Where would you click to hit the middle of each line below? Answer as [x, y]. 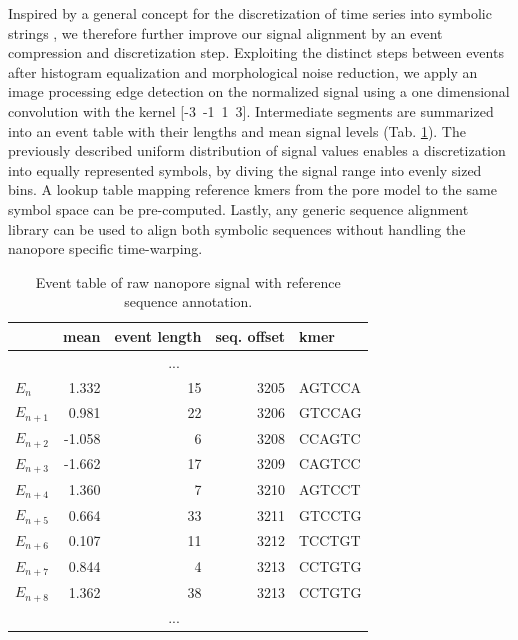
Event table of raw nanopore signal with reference [188, 281]
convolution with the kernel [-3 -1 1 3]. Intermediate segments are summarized [251, 110]
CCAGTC [330, 437]
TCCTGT [330, 540]
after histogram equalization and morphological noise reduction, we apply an [243, 71]
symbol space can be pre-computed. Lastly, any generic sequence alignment [238, 208]
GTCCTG [330, 514]
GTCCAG [330, 411]
